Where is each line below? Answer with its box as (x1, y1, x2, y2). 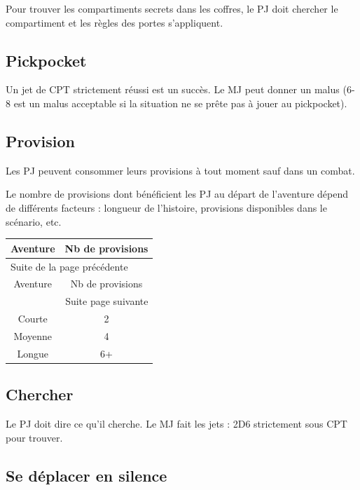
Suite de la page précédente (11, 259, 128, 273)
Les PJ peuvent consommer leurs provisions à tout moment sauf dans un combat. (6, 163, 355, 177)
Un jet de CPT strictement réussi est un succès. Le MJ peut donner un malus (6, 82, 340, 97)
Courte (18, 311, 48, 326)
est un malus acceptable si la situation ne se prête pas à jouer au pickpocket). (13, 95, 347, 110)
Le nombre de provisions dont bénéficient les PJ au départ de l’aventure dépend (6, 186, 349, 201)
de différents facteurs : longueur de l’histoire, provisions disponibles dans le (6, 200, 327, 215)
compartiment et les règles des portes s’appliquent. (6, 15, 223, 29)
